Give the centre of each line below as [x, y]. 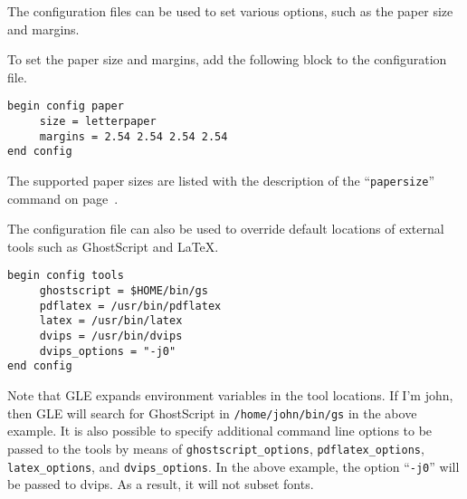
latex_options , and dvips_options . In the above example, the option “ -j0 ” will [233, 466]
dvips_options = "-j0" [108, 351]
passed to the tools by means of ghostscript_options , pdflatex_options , [216, 448]
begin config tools [66, 276]
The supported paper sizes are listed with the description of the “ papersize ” [221, 180]
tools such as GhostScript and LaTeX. [113, 246]
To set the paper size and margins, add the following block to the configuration [227, 59]
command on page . [63, 198]
